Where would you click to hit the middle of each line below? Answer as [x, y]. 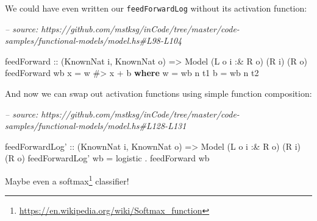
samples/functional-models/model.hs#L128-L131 [96, 126]
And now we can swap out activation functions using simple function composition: [158, 93]
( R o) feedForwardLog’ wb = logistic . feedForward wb [107, 158]
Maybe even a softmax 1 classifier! [67, 180]
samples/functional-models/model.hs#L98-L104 [94, 40]
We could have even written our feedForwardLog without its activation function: [156, 8]
